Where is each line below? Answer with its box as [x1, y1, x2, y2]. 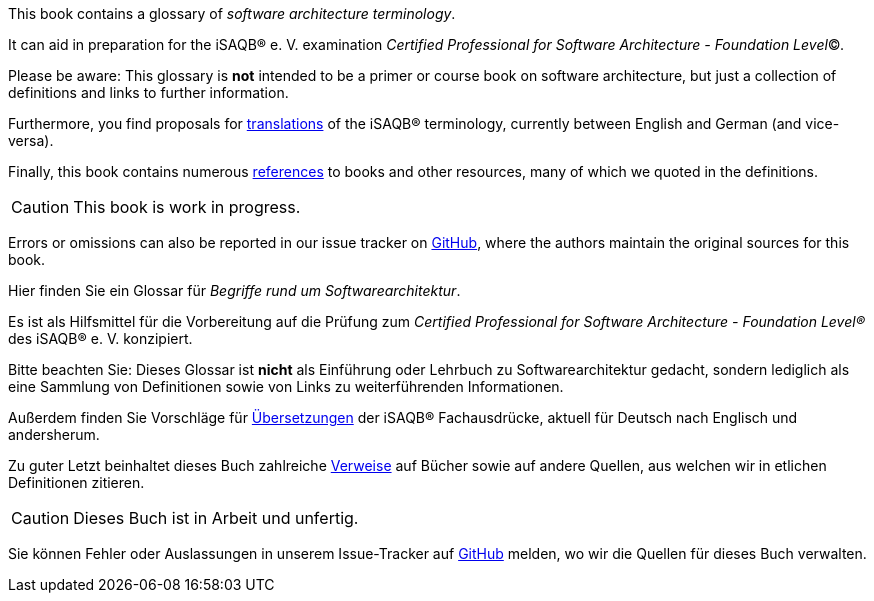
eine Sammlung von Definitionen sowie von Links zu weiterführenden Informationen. [8, 378, 564, 395]
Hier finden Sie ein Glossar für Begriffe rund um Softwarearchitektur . [8, 282, 461, 299]
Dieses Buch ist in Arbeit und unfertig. [73, 508, 359, 528]
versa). [8, 132, 54, 149]
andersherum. [8, 426, 100, 443]
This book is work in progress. [73, 197, 301, 217]
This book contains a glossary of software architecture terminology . [8, 5, 456, 22]
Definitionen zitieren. [8, 474, 145, 491]
